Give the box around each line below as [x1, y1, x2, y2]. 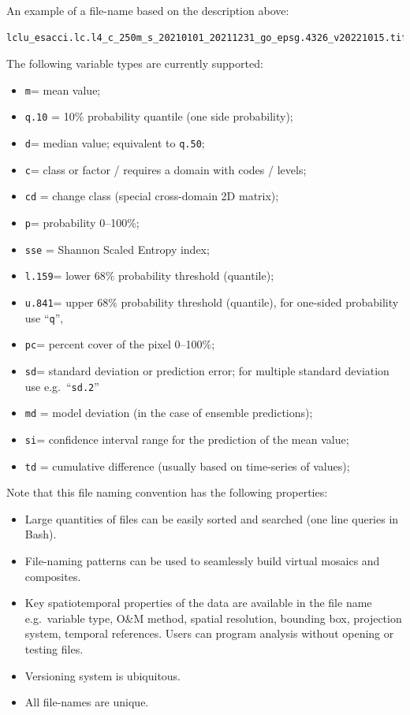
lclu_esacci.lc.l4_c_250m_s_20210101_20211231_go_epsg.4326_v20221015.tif [6, 32, 408, 43]
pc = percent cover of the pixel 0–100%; [24, 336, 215, 352]
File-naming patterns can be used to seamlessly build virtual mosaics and [24, 553, 380, 569]
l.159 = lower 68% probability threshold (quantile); [24, 267, 274, 284]
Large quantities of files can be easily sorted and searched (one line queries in [24, 510, 399, 527]
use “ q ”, [24, 309, 64, 326]
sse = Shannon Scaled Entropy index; [24, 240, 210, 257]
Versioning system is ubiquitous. [24, 667, 181, 683]
